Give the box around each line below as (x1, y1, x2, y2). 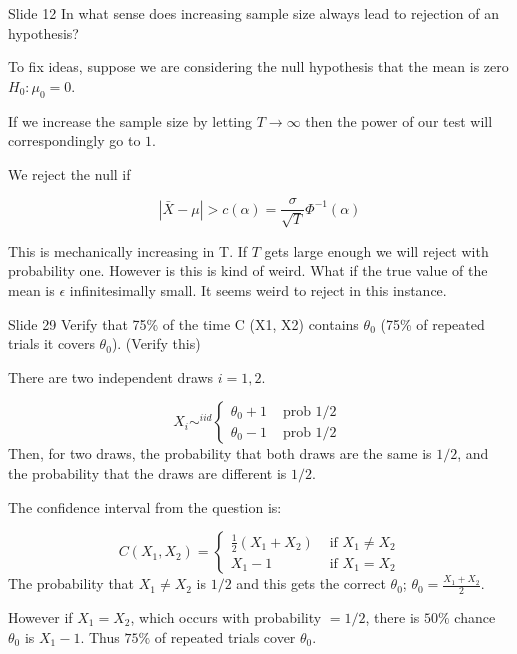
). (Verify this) (111, 333, 201, 354)
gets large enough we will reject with (264, 240, 489, 261)
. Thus (80, 626, 120, 647)
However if (8, 606, 73, 627)
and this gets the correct (236, 573, 386, 594)
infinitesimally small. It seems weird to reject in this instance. (69, 280, 447, 300)
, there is (365, 606, 420, 627)
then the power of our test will (305, 110, 493, 131)
